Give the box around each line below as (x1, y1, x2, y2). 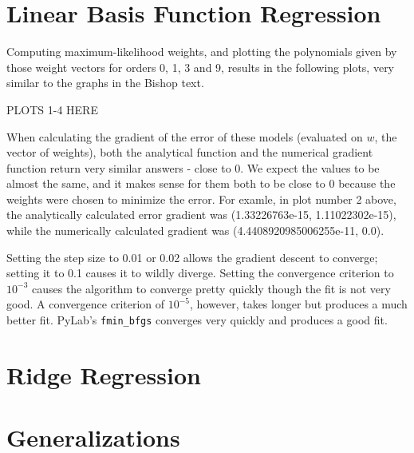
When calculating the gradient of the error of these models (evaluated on (6, 128, 363, 145)
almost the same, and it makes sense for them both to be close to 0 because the (6, 175, 396, 192)
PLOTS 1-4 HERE (6, 101, 98, 117)
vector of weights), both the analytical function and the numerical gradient (6, 144, 373, 161)
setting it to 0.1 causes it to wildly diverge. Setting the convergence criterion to (6, 264, 394, 281)
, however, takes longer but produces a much (190, 296, 408, 312)
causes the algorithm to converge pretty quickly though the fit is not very (31, 280, 391, 296)
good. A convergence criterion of (6, 296, 165, 312)
